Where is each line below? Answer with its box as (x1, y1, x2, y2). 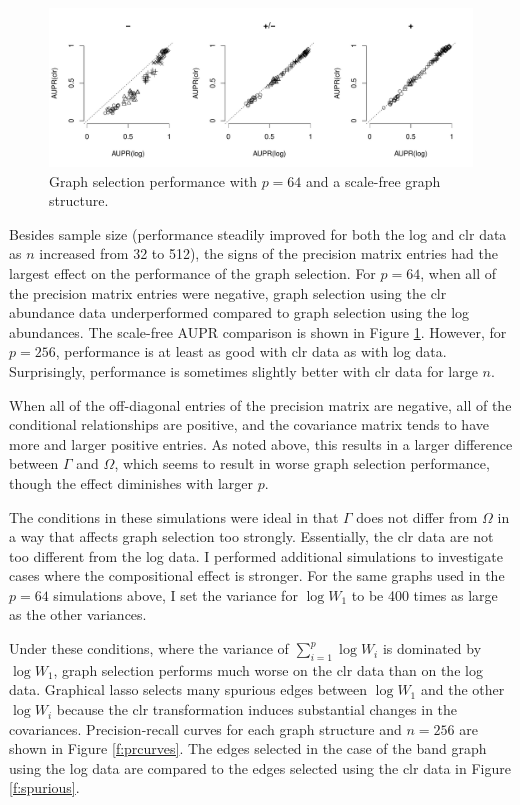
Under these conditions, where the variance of (9, 638, 289, 659)
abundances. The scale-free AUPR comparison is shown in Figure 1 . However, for (9, 321, 507, 342)
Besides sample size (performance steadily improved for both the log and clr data (9, 223, 507, 244)
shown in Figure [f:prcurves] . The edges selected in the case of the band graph (9, 738, 487, 759)
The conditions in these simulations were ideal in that (9, 506, 339, 527)
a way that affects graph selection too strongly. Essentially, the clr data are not (9, 526, 494, 547)
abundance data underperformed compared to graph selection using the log (9, 302, 470, 323)
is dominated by (382, 638, 482, 659)
